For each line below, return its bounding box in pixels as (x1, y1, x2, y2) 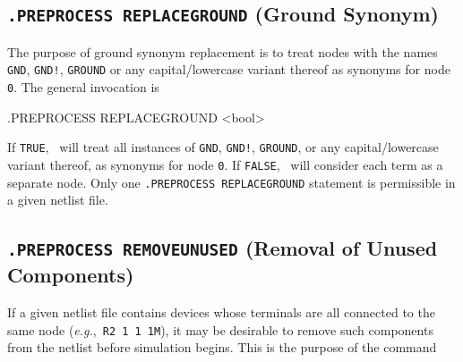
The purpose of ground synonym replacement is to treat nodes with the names (7, 42, 438, 61)
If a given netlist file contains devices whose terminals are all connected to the (7, 303, 435, 322)
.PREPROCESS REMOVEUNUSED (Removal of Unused (7, 234, 438, 262)
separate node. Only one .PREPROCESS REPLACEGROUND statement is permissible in (7, 173, 456, 191)
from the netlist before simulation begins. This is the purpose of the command (7, 338, 437, 357)
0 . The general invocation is (7, 78, 159, 97)
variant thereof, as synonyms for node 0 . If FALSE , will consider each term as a (7, 155, 443, 173)
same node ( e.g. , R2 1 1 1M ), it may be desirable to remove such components (7, 320, 433, 339)
